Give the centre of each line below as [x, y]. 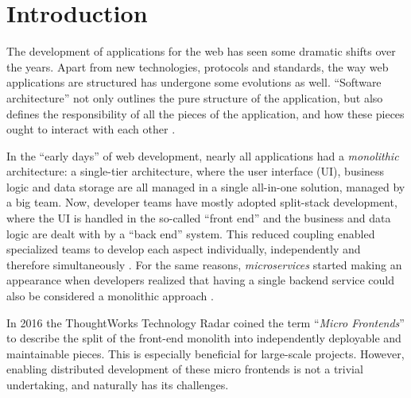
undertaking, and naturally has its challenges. [118, 384]
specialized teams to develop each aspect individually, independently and [184, 249]
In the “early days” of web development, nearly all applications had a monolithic [203, 155]
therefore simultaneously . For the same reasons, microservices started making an [204, 264]
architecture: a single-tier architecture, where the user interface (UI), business [196, 171]
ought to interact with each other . [91, 129]
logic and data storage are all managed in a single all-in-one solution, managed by [206, 186]
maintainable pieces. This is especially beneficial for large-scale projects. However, [205, 353]
